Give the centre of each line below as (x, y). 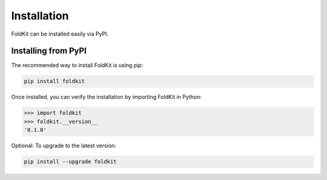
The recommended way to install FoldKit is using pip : (77, 65)
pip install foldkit (54, 81)
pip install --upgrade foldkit (71, 162)
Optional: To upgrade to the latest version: (64, 146)
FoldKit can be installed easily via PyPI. (60, 34)
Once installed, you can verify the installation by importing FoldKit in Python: (107, 97)
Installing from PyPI (49, 51)
